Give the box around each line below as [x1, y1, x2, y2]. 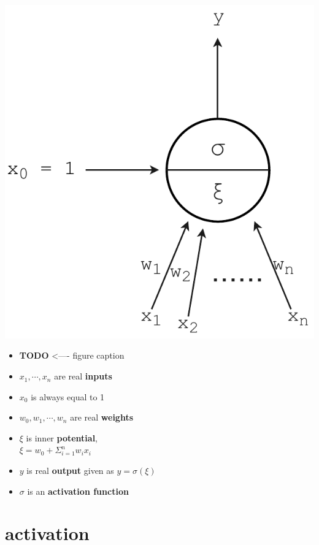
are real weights [70, 411, 134, 424]
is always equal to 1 [31, 390, 105, 403]
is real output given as [26, 464, 114, 477]
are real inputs [54, 370, 112, 383]
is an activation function [27, 484, 129, 497]
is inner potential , [26, 431, 98, 444]
